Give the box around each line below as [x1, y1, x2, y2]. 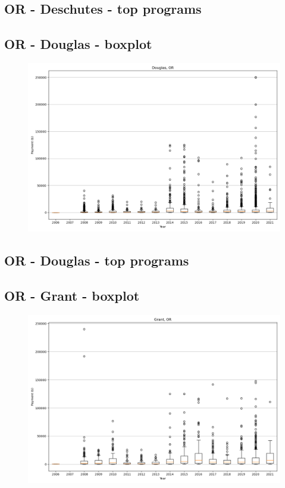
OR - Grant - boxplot [4, 286, 140, 305]
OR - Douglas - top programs [4, 251, 189, 270]
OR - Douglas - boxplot [4, 35, 152, 53]
